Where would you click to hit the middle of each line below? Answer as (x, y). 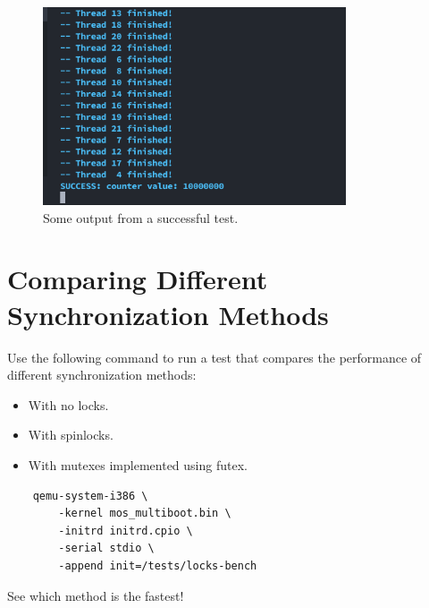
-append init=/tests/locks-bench (158, 565)
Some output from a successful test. (141, 217)
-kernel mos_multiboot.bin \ (145, 514)
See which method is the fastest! (96, 595)
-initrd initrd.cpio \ (126, 531)
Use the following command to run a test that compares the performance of (214, 357)
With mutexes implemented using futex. (138, 464)
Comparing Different (138, 279)
